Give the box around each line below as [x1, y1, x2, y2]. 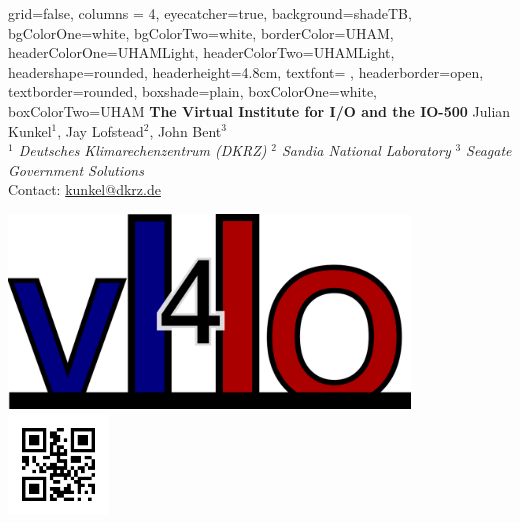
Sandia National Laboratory [281, 140, 451, 161]
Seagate [466, 140, 512, 161]
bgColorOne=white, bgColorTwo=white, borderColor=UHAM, [8, 22, 394, 43]
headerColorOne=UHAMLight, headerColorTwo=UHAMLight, [8, 42, 395, 63]
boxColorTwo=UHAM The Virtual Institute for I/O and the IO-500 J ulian [8, 100, 511, 121]
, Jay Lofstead [57, 120, 144, 141]
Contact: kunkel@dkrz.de [8, 179, 161, 200]
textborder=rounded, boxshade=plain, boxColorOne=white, [8, 81, 377, 102]
